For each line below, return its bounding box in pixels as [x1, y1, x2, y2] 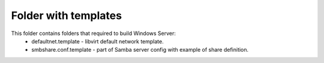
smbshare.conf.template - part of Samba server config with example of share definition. [31, 46, 249, 53]
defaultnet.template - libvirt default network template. [31, 37, 164, 45]
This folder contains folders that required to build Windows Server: [11, 30, 176, 37]
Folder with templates [11, 9, 122, 22]
